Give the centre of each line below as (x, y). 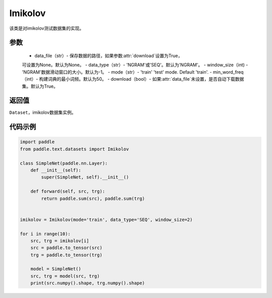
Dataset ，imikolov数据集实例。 (43, 112)
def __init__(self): (56, 170)
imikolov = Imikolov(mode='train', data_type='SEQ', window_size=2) (106, 220)
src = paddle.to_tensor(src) (66, 248)
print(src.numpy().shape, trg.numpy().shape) (88, 283)
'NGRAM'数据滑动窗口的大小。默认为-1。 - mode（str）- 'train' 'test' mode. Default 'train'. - (117, 72)
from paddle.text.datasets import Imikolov (75, 149)
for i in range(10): (45, 234)
